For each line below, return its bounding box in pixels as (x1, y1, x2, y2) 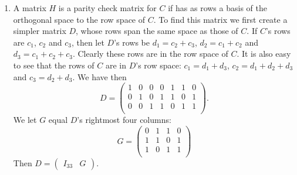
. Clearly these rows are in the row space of (72, 47, 228, 60)
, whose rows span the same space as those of (76, 25, 238, 37)
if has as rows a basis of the (168, 2, 267, 13)
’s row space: (136, 59, 181, 71)
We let (13, 114, 37, 126)
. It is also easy (237, 47, 291, 60)
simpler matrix (13, 25, 66, 37)
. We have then (72, 70, 127, 83)
